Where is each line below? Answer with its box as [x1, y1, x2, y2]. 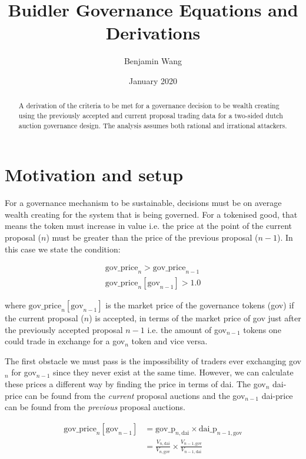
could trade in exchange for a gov [5, 335, 125, 347]
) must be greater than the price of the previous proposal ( [46, 231, 258, 243]
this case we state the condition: [5, 242, 121, 255]
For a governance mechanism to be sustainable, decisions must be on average [5, 197, 282, 209]
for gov [11, 366, 36, 378]
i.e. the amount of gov [147, 323, 227, 335]
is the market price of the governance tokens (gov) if [105, 299, 294, 311]
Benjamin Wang [124, 55, 182, 67]
